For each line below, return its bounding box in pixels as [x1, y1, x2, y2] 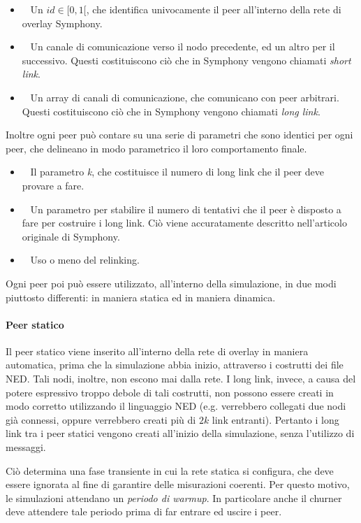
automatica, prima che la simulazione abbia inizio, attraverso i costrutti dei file [6, 357, 344, 372]
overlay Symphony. [22, 15, 103, 30]
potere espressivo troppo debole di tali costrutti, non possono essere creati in [6, 385, 334, 399]
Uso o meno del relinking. [30, 252, 140, 267]
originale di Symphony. [22, 229, 120, 243]
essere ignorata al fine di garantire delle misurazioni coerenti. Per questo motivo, [6, 477, 350, 492]
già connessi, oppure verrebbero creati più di [6, 412, 196, 427]
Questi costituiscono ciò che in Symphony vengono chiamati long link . [22, 103, 321, 118]
